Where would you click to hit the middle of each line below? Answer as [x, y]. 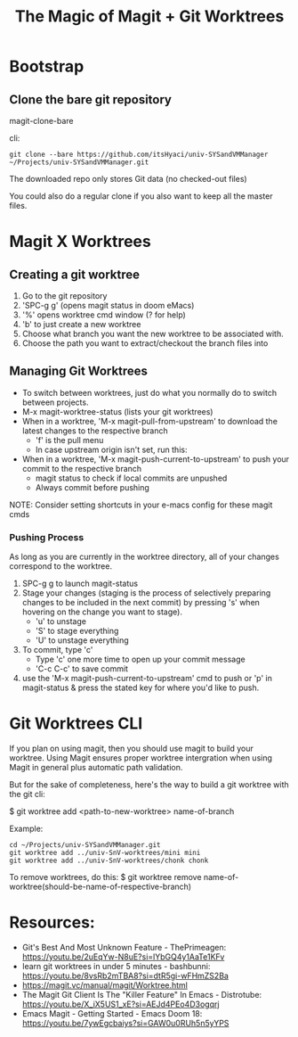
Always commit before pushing [92, 487]
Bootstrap [47, 66]
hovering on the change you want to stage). [102, 612]
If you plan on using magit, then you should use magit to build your [131, 749]
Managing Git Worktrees [79, 371]
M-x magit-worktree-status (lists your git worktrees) [117, 411]
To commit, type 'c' [57, 650]
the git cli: [28, 794]
